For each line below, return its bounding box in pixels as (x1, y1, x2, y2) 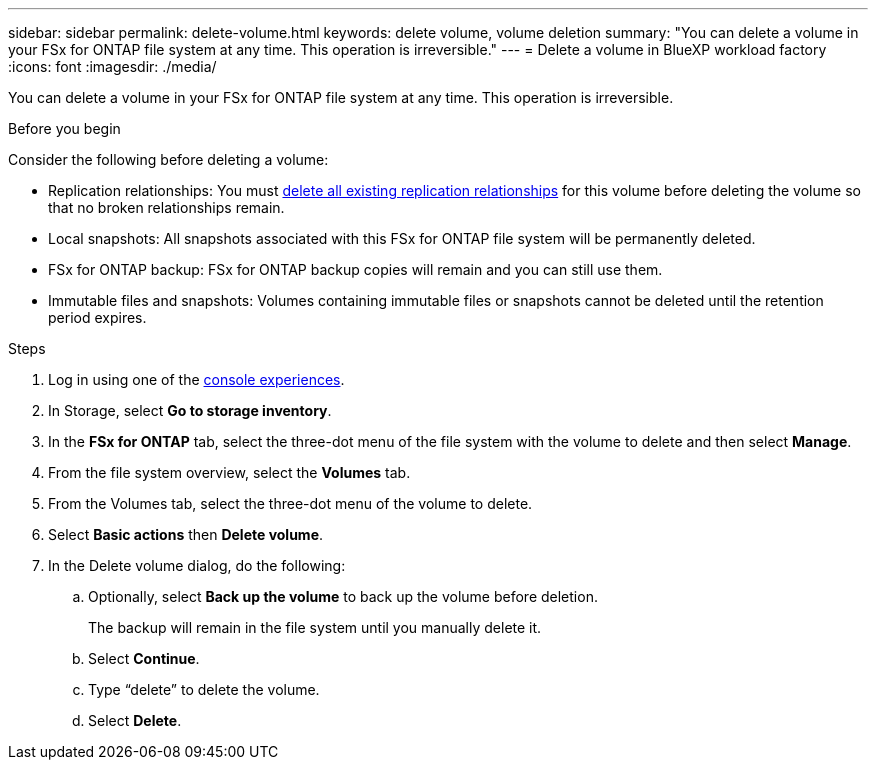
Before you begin (8, 120, 121, 137)
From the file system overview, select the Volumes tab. (48, 464, 411, 481)
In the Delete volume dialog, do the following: (48, 557, 346, 574)
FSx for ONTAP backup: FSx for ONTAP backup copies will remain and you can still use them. (48, 261, 663, 278)
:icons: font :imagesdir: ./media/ (8, 58, 217, 75)
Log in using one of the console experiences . (48, 371, 345, 388)
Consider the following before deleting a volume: (8, 151, 329, 168)
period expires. (48, 309, 147, 326)
